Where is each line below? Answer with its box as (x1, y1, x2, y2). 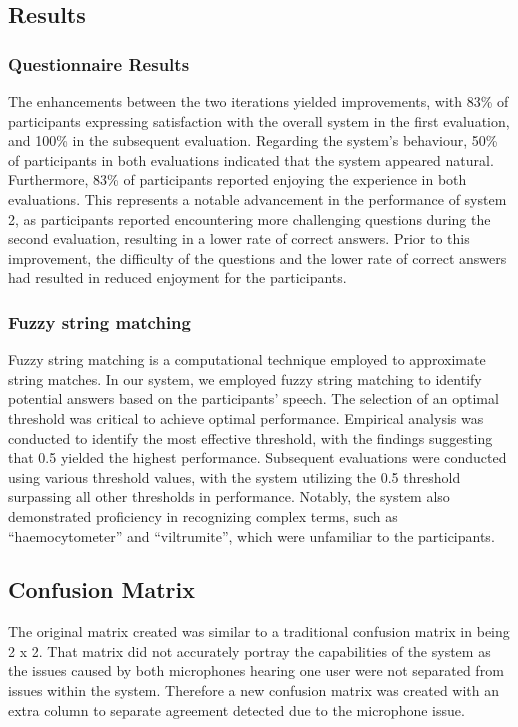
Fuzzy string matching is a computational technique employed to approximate (8, 349, 486, 370)
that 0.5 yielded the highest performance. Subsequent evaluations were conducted (8, 447, 507, 468)
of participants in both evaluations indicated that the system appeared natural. (8, 149, 494, 170)
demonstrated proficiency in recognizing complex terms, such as (8, 505, 398, 526)
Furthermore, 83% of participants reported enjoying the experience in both (8, 169, 467, 190)
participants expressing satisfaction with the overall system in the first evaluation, (8, 110, 510, 131)
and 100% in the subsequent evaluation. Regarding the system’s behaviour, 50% (8, 130, 498, 151)
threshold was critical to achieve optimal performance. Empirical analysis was (8, 407, 484, 428)
